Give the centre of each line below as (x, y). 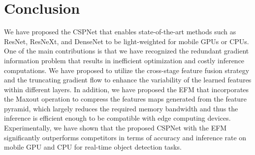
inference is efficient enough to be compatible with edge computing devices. (117, 118)
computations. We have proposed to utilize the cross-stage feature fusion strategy (127, 70)
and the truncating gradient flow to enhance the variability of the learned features (128, 80)
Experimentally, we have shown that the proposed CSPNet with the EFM (115, 128)
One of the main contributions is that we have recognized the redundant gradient (127, 51)
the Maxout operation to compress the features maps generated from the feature (125, 99)
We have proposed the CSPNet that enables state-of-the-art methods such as (120, 32)
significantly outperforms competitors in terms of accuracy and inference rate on (125, 137)
